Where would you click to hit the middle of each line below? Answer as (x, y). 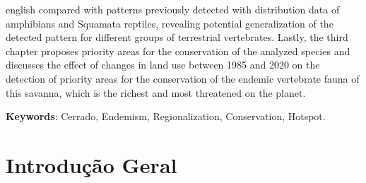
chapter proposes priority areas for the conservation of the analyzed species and (178, 51)
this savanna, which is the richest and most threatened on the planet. (156, 92)
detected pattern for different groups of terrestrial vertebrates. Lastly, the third (177, 37)
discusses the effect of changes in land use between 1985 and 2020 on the (163, 65)
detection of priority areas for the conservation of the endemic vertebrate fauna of (183, 78)
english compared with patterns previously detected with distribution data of (173, 9)
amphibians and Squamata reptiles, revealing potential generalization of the (170, 23)
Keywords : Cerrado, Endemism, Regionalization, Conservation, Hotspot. (166, 116)
